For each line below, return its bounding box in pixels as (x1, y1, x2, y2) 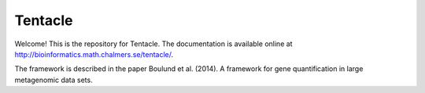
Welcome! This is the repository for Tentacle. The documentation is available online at (14, 39, 293, 48)
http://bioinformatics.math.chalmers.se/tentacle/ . (14, 49, 174, 59)
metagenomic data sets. (14, 75, 94, 84)
